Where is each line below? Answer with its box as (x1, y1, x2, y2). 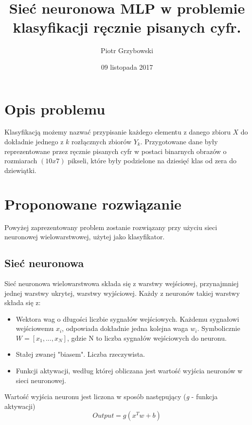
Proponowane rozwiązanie (4, 193, 181, 213)
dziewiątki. (4, 165, 36, 175)
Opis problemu (4, 98, 106, 118)
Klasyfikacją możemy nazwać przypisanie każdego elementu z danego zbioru (4, 127, 231, 137)
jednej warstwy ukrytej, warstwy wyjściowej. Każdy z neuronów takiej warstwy (4, 288, 240, 298)
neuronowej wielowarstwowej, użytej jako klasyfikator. (4, 232, 165, 242)
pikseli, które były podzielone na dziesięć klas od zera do (68, 155, 237, 166)
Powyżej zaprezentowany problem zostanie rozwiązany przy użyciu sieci (4, 222, 217, 232)
